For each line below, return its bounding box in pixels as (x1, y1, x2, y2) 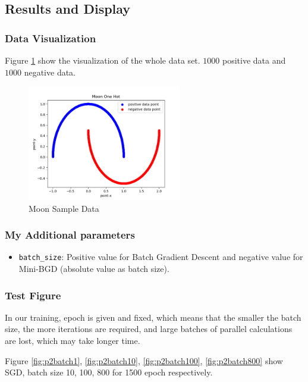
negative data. (24, 65, 76, 78)
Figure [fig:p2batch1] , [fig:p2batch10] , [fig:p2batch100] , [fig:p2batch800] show (5, 354, 283, 367)
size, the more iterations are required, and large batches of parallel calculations (5, 322, 293, 335)
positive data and (222, 54, 286, 66)
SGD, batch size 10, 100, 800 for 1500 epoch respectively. (5, 366, 213, 378)
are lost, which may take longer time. (5, 334, 140, 347)
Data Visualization (5, 30, 96, 45)
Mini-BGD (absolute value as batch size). (18, 262, 169, 275)
